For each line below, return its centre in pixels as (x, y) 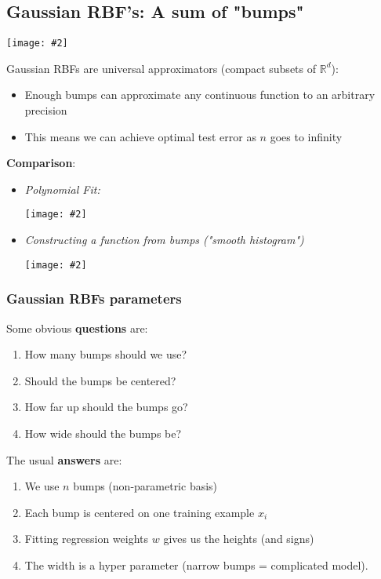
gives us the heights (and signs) (239, 539)
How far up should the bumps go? (106, 407)
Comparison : (41, 163)
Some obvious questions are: (77, 328)
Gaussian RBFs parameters (94, 299)
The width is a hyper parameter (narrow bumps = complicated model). (196, 564)
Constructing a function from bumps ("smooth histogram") (164, 240)
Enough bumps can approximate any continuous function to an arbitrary (200, 95)
